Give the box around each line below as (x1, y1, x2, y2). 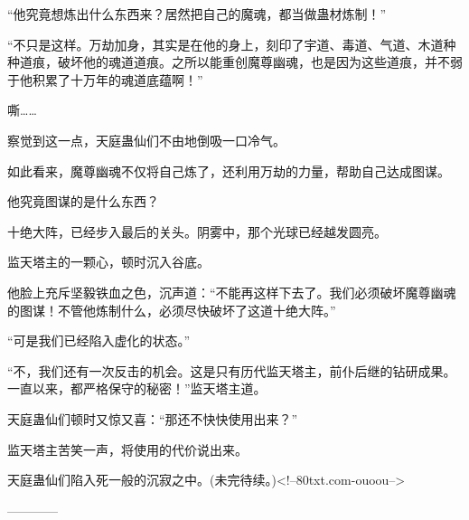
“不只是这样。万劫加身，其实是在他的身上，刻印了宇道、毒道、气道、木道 (7, 34, 444, 53)
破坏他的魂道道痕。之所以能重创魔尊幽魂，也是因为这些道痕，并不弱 (57, 52, 463, 71)
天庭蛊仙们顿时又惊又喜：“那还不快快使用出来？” (7, 409, 298, 428)
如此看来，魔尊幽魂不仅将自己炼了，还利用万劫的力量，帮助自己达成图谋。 (7, 161, 450, 180)
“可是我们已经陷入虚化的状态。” (7, 331, 191, 350)
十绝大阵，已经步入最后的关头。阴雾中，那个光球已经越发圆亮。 (7, 222, 387, 241)
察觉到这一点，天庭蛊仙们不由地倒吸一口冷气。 (7, 130, 286, 149)
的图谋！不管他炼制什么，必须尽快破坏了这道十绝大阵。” (7, 300, 336, 319)
